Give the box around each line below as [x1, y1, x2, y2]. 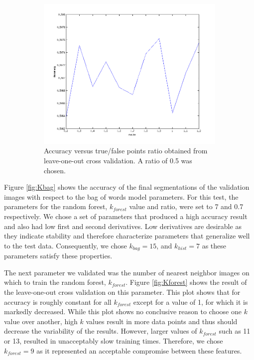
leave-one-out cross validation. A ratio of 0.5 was [44, 155, 192, 165]
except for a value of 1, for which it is [133, 296, 248, 307]
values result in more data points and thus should [86, 316, 238, 326]
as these [202, 240, 226, 250]
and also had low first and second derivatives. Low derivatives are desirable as [4, 221, 242, 231]
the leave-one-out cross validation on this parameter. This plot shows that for [4, 286, 241, 297]
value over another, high [4, 316, 78, 326]
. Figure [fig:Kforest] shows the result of [126, 277, 247, 287]
